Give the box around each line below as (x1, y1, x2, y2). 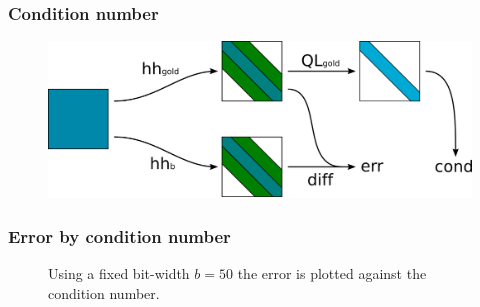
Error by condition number (8, 223, 231, 248)
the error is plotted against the (237, 263, 427, 284)
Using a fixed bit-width (48, 263, 190, 284)
